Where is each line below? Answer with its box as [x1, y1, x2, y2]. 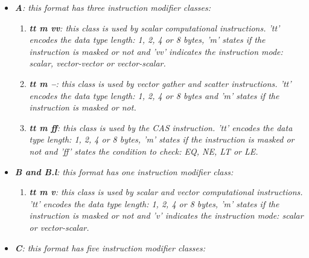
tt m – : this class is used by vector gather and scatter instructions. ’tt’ [29, 77, 291, 89]
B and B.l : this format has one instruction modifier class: [14, 165, 234, 178]
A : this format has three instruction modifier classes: [14, 1, 211, 13]
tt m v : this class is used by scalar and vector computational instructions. [29, 185, 303, 198]
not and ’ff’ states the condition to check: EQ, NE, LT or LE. [29, 144, 258, 157]
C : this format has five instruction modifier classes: [14, 241, 206, 254]
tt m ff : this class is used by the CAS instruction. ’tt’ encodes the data [29, 121, 293, 134]
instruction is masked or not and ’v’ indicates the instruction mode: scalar [29, 209, 304, 222]
